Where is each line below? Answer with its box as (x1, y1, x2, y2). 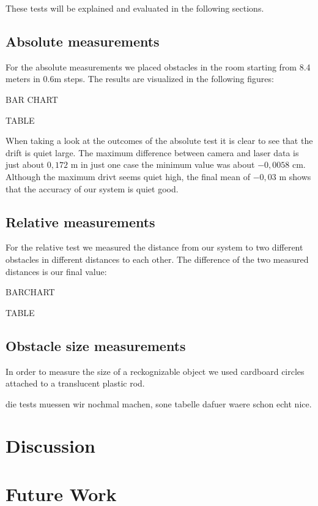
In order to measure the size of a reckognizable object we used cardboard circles (6, 364, 305, 377)
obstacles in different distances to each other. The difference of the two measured (6, 252, 309, 265)
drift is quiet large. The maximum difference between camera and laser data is (6, 146, 299, 159)
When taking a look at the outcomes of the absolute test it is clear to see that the (6, 134, 313, 147)
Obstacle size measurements (6, 336, 186, 355)
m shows (279, 170, 311, 183)
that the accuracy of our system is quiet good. (6, 182, 179, 195)
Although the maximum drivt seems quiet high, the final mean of (6, 170, 250, 183)
